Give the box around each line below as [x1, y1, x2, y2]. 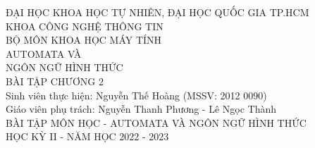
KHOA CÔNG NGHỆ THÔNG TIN [6, 18, 163, 33]
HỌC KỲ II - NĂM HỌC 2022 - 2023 [6, 129, 169, 144]
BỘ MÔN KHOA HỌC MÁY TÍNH [6, 32, 162, 47]
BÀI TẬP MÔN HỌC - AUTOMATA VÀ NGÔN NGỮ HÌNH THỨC [6, 115, 307, 130]
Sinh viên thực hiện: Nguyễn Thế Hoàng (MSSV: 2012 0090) [6, 87, 267, 102]
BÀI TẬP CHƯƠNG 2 [6, 73, 104, 88]
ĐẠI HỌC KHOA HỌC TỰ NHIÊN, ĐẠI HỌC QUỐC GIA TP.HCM [6, 5, 309, 19]
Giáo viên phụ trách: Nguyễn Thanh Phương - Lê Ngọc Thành [6, 101, 277, 116]
